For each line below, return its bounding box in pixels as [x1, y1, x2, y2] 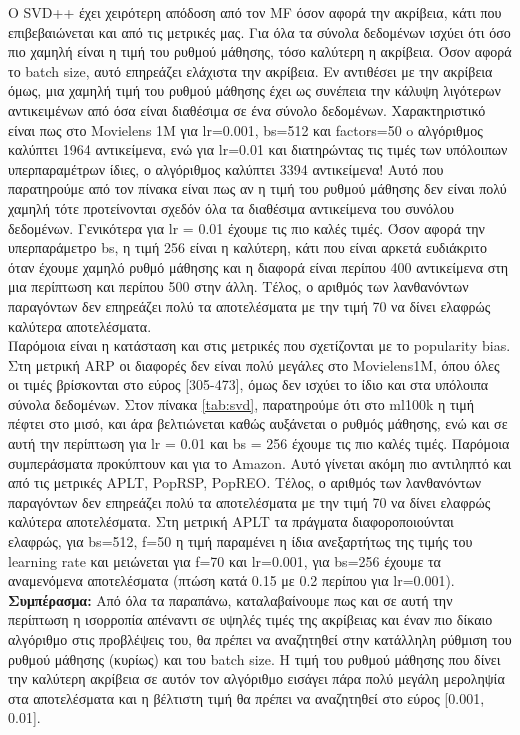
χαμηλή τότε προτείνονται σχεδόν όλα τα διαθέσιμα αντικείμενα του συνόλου [8, 197, 454, 218]
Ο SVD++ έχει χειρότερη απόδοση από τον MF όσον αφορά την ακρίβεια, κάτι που [8, 2, 502, 22]
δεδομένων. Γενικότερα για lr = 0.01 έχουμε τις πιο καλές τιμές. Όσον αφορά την [8, 217, 485, 238]
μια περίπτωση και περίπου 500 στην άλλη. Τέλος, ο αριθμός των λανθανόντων [8, 276, 469, 297]
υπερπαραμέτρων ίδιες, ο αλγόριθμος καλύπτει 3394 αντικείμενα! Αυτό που [8, 158, 444, 179]
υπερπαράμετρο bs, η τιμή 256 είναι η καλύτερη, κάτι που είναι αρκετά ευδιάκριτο [8, 237, 487, 258]
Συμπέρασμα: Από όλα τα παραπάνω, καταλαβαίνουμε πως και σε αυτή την [8, 589, 453, 610]
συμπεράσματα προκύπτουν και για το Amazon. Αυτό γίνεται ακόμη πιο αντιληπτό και [8, 452, 512, 473]
